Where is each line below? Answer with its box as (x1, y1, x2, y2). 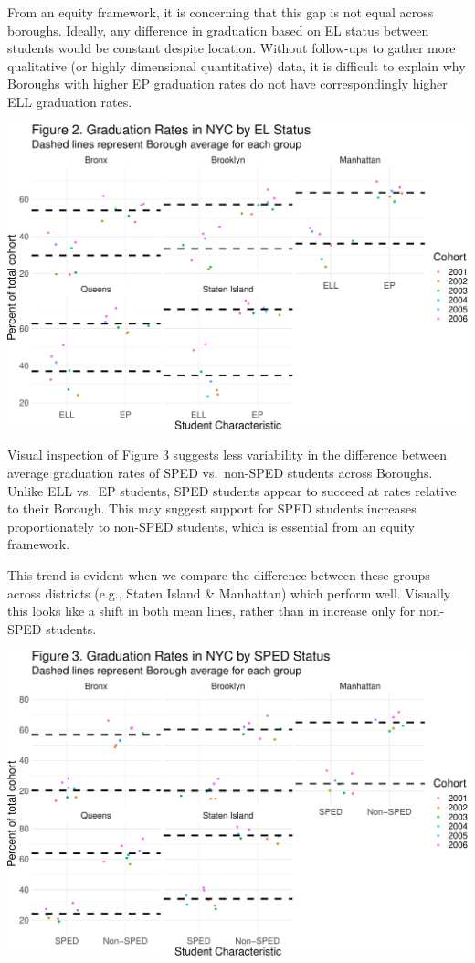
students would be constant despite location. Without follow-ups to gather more (7, 38, 456, 58)
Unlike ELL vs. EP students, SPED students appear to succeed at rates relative (7, 481, 457, 500)
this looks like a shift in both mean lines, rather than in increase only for (7, 601, 416, 620)
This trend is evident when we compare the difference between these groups (7, 565, 430, 584)
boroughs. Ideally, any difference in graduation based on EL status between (7, 20, 429, 39)
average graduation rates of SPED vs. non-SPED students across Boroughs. (7, 462, 433, 481)
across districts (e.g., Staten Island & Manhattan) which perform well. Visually (7, 583, 451, 602)
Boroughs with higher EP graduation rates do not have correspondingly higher (7, 74, 448, 93)
